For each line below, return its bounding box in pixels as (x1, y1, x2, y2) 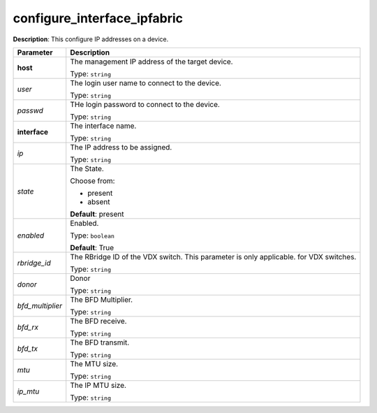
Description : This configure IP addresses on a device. (13, 35, 169, 43)
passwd (17, 106, 43, 115)
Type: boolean (70, 231, 115, 240)
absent (87, 196, 110, 206)
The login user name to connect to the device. (70, 78, 221, 87)
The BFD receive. (70, 316, 127, 326)
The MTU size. (70, 358, 119, 368)
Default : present (70, 209, 124, 219)
